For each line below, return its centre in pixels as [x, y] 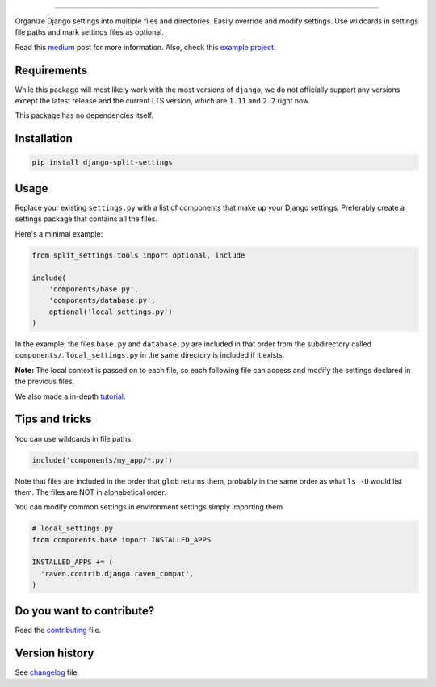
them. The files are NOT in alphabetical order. [91, 492]
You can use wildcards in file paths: [74, 438]
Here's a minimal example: [59, 233]
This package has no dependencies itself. [84, 115]
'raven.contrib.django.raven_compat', [117, 574]
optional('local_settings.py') [111, 312]
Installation [44, 138]
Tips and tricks [53, 419]
